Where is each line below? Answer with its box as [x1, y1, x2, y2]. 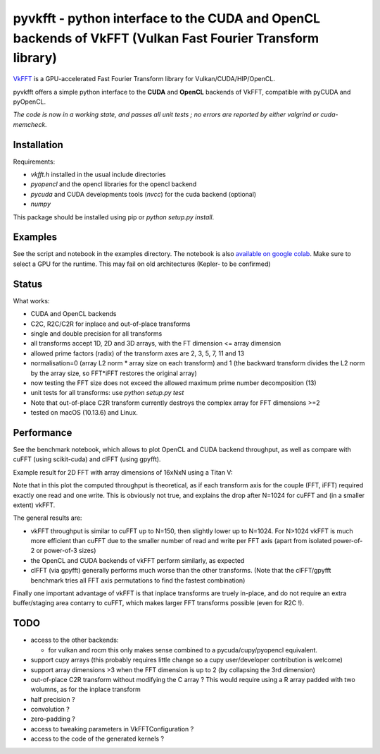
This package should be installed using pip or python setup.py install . [13, 212, 215, 221]
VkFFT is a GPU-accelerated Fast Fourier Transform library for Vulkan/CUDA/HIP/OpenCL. [13, 75, 276, 83]
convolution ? [30, 705, 70, 714]
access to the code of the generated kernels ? [30, 734, 165, 743]
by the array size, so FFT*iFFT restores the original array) [30, 369, 197, 377]
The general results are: [13, 513, 82, 522]
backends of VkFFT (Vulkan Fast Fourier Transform [13, 30, 319, 46]
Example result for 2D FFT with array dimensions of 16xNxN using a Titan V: [13, 468, 233, 476]
